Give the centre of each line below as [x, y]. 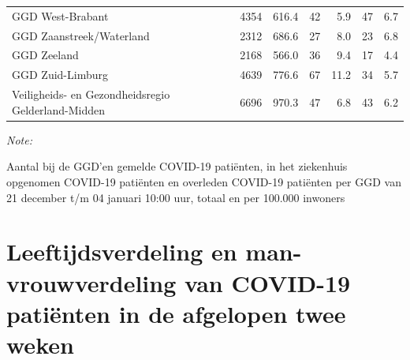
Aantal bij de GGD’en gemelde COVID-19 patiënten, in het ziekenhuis [177, 166]
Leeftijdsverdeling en [122, 251]
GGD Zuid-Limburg [60, 75]
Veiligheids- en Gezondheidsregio [91, 94]
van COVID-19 [267, 282]
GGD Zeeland [45, 55]
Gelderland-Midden [59, 109]
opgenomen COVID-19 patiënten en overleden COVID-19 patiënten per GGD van [204, 182]
